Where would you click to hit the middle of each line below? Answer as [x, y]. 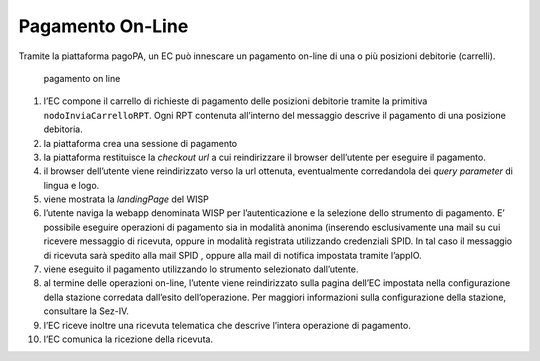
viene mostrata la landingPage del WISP [126, 199]
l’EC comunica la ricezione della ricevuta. [128, 339]
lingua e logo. [71, 185]
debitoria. [63, 129]
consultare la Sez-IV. [86, 311]
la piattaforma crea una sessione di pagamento [140, 143]
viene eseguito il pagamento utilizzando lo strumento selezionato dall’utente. [201, 269]
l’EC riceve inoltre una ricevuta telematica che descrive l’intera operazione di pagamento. [227, 325]
